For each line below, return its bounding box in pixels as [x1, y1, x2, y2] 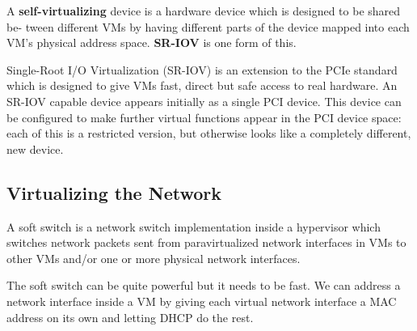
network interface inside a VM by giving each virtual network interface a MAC [6, 292, 397, 309]
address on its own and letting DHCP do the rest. [6, 308, 254, 325]
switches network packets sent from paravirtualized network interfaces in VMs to [6, 234, 406, 251]
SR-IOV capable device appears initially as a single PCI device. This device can [6, 92, 402, 109]
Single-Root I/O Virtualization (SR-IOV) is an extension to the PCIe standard [6, 61, 398, 78]
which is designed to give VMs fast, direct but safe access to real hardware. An [6, 77, 398, 94]
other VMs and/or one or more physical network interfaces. [6, 249, 301, 266]
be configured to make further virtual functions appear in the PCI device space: [6, 108, 402, 125]
